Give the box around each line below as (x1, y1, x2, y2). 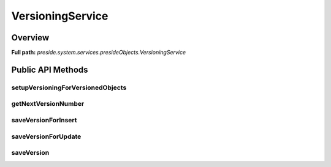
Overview (11, 32, 50, 43)
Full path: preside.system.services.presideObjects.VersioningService (11, 49, 186, 56)
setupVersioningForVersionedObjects (11, 83, 127, 92)
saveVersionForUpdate (11, 132, 82, 141)
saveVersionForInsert (11, 116, 77, 124)
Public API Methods (11, 64, 88, 75)
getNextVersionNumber (11, 100, 85, 108)
